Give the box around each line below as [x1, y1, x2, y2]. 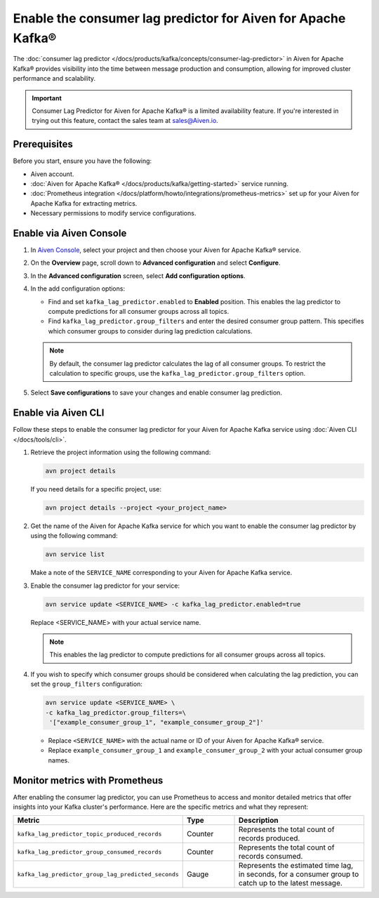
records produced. [239, 833, 300, 843]
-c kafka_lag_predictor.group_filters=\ [45, 708, 186, 716]
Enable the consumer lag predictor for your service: [30, 581, 180, 590]
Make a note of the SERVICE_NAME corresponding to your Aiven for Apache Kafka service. [30, 569, 293, 577]
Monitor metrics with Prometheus [13, 774, 164, 786]
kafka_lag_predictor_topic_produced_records [17, 830, 162, 838]
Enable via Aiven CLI [13, 407, 105, 419]
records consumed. [239, 852, 303, 861]
